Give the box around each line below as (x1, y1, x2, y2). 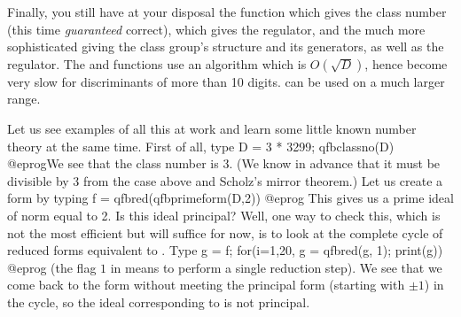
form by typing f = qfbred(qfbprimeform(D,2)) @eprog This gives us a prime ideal (7, 189, 454, 207)
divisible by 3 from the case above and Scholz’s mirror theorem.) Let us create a (7, 171, 443, 189)
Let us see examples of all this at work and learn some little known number (7, 119, 417, 137)
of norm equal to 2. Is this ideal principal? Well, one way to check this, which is (7, 205, 441, 224)
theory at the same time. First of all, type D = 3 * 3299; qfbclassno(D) (7, 136, 395, 155)
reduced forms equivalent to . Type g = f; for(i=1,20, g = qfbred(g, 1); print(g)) (7, 241, 443, 259)
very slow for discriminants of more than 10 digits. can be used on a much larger (7, 72, 445, 90)
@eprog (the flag (7, 258, 97, 276)
